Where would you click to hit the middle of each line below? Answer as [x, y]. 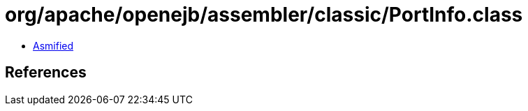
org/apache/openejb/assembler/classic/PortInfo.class [264, 15]
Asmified [53, 45]
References [46, 73]
